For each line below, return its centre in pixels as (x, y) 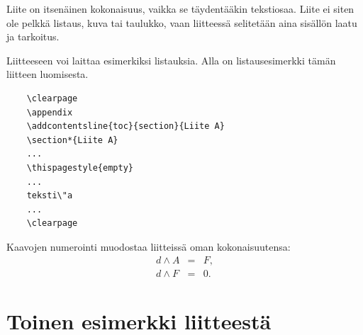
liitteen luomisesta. (48, 74)
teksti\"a (50, 196)
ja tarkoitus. (33, 36)
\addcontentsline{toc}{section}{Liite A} (125, 126)
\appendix (50, 112)
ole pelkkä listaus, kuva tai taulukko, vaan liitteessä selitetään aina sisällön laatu (182, 22)
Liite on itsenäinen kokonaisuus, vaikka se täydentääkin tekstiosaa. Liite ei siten (180, 8)
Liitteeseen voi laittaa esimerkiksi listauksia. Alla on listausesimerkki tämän (171, 60)
